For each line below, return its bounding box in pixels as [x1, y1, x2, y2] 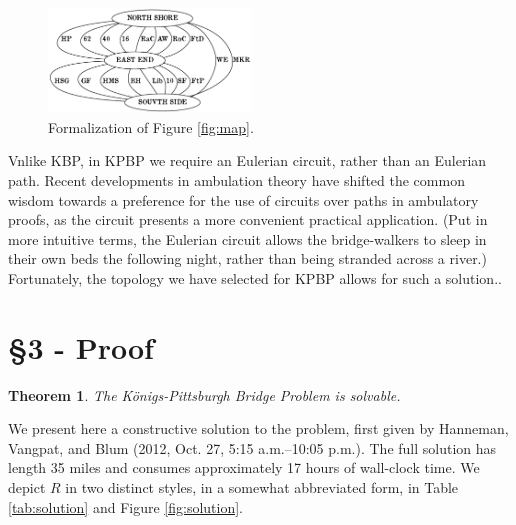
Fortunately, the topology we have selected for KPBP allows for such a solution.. [8, 267, 502, 288]
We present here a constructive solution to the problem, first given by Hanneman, [8, 418, 509, 439]
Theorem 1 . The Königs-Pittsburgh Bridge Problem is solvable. [8, 384, 401, 405]
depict [8, 477, 46, 498]
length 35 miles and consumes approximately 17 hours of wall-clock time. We [8, 457, 480, 478]
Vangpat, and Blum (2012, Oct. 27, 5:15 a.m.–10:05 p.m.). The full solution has [8, 437, 497, 458]
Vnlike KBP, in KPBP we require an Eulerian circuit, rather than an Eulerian [8, 150, 487, 171]
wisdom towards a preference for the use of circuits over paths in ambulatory [8, 189, 479, 210]
